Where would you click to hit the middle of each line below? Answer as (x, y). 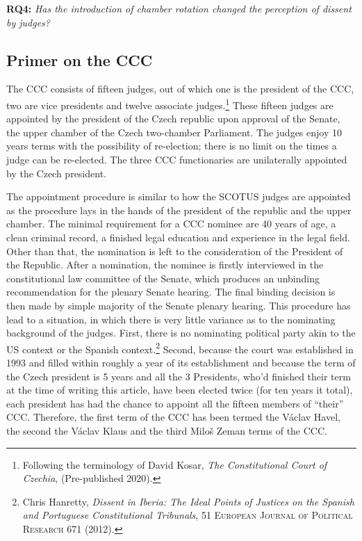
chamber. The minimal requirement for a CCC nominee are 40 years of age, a (171, 224)
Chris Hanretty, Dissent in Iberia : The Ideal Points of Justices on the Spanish (188, 501)
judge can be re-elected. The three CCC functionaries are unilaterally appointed (177, 160)
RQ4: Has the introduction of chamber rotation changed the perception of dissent (179, 8)
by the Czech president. (56, 173)
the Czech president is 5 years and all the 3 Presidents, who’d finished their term (179, 376)
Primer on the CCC (80, 59)
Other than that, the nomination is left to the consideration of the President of (175, 251)
